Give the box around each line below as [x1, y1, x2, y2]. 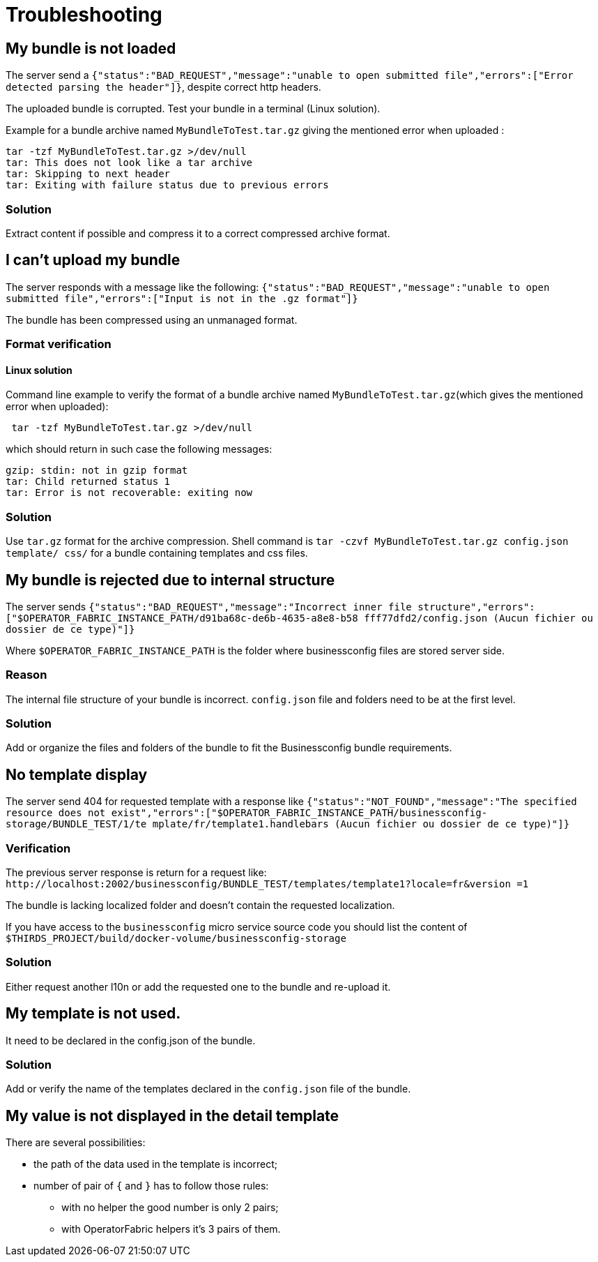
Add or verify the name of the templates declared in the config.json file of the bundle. [6, 1083, 411, 1095]
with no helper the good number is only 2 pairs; [61, 1201, 279, 1214]
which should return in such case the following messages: [6, 443, 273, 456]
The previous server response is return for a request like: [6, 866, 267, 879]
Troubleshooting [6, 3, 162, 27]
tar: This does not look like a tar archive [6, 157, 253, 169]
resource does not [6, 807, 106, 819]
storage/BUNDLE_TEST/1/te [6, 818, 147, 830]
